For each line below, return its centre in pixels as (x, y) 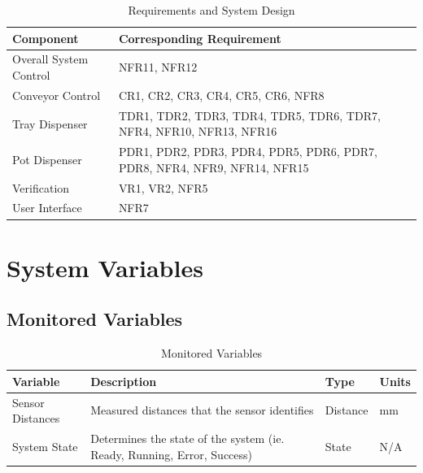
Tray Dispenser (50, 123)
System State (45, 446)
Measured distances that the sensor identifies (202, 410)
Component (46, 38)
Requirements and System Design (211, 10)
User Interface (47, 208)
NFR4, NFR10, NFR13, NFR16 (198, 131)
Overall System (50, 59)
